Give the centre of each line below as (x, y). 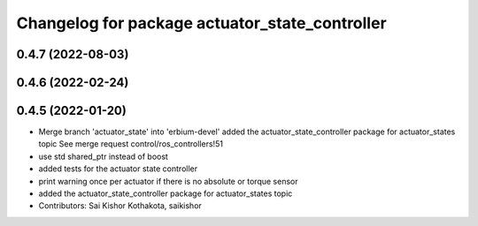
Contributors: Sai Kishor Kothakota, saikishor (120, 206)
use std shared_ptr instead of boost (103, 156)
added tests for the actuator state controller (118, 169)
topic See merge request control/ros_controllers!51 (131, 144)
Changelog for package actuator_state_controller (201, 23)
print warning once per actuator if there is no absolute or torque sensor (168, 181)
